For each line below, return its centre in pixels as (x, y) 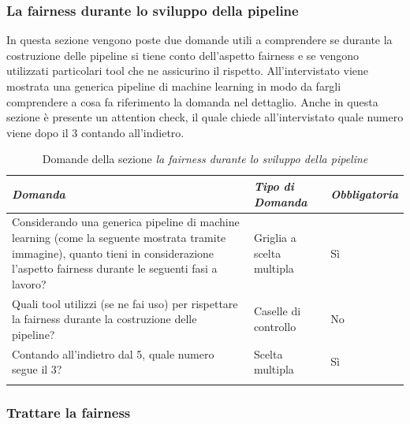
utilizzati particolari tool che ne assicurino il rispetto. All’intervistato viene (188, 71)
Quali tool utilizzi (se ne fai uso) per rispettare (125, 303)
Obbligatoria (364, 193)
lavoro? (29, 283)
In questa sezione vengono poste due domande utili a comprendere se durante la (199, 40)
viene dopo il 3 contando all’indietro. (95, 132)
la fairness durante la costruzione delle (104, 319)
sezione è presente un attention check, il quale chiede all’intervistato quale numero (205, 117)
